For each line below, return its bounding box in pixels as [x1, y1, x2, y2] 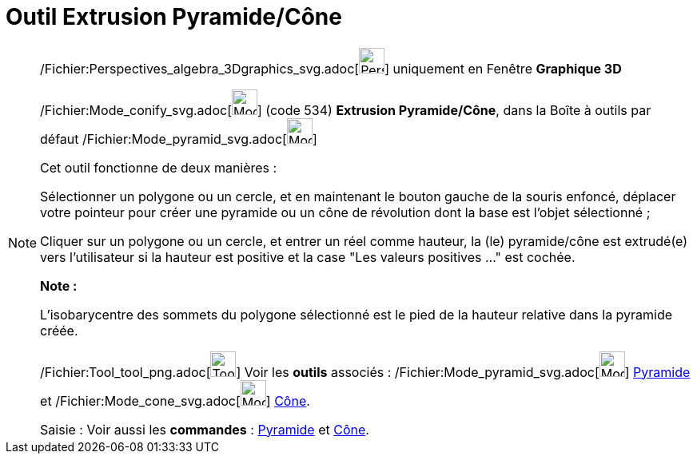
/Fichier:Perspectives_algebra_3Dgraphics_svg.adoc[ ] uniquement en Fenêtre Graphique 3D [40, 60, 622, 77]
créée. [40, 322, 78, 339]
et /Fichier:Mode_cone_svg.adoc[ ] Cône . [40, 392, 310, 409]
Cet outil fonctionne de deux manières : [40, 159, 277, 176]
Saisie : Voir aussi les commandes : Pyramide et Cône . [40, 421, 369, 438]
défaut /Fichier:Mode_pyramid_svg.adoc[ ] [40, 130, 317, 147]
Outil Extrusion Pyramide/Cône [6, 3, 342, 30]
